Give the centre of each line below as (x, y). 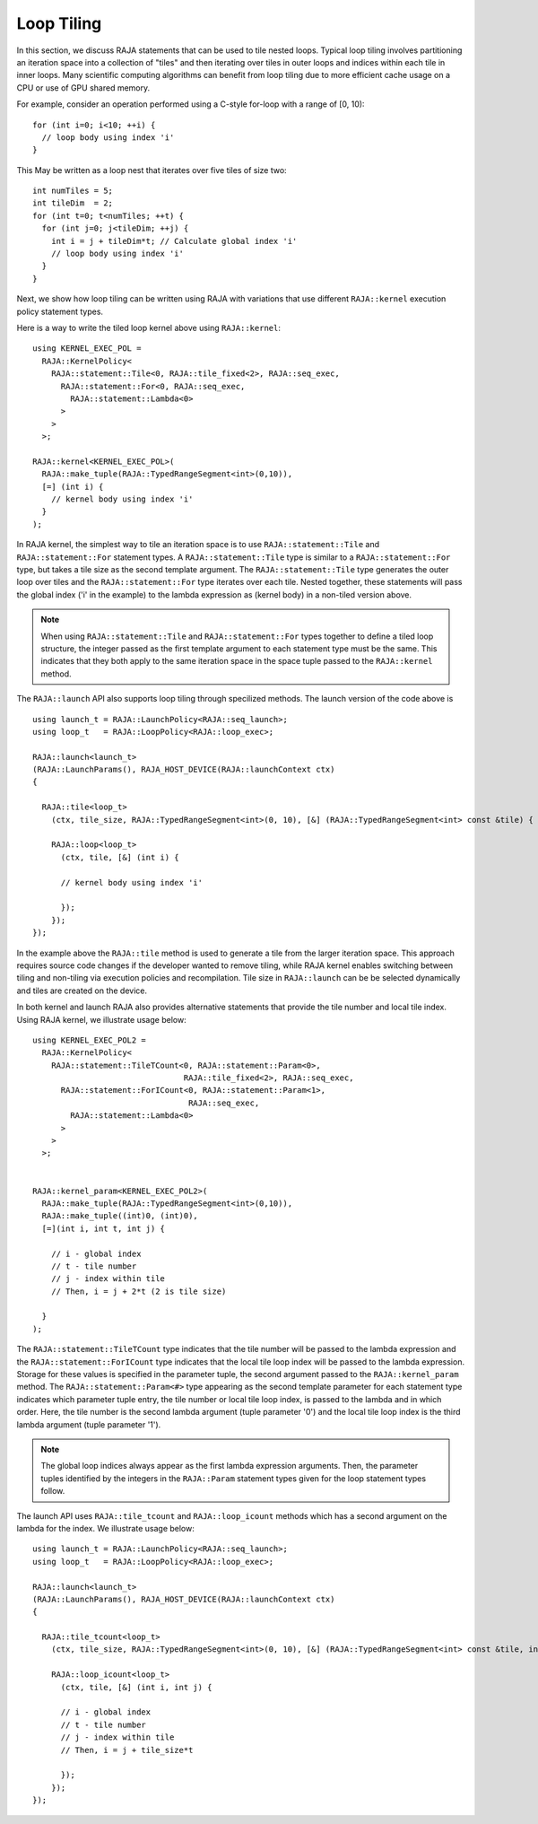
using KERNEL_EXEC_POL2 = (90, 1040)
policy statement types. (60, 311)
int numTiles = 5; (73, 191)
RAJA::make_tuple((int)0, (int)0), (120, 1216)
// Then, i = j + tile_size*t (127, 1750)
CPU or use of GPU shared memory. (83, 87)
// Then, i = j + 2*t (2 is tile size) (139, 1291)
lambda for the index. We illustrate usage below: (105, 1528)
